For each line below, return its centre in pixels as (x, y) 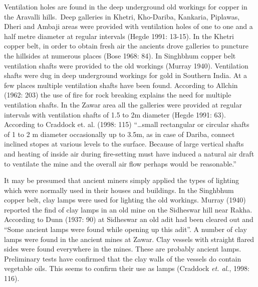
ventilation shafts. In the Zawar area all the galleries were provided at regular (123, 104)
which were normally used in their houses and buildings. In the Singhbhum (119, 190)
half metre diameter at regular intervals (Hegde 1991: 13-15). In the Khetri (119, 36)
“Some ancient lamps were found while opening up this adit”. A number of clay (125, 229)
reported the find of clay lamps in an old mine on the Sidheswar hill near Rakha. (128, 209)
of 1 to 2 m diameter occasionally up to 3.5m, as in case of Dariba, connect (119, 134)
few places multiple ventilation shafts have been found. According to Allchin (121, 85)
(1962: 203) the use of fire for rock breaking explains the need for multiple (118, 95)
